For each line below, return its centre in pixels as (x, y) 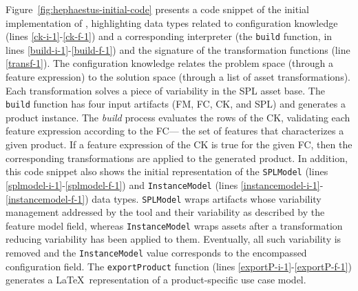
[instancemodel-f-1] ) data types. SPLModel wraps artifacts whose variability (164, 198)
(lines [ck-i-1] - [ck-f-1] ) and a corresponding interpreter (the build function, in (169, 36)
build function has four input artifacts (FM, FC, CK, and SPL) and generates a (176, 104)
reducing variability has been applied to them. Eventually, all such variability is (173, 239)
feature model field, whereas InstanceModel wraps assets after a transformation (174, 225)
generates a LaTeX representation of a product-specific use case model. (156, 280)
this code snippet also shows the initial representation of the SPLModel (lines (167, 171)
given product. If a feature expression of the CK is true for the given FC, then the (179, 144)
